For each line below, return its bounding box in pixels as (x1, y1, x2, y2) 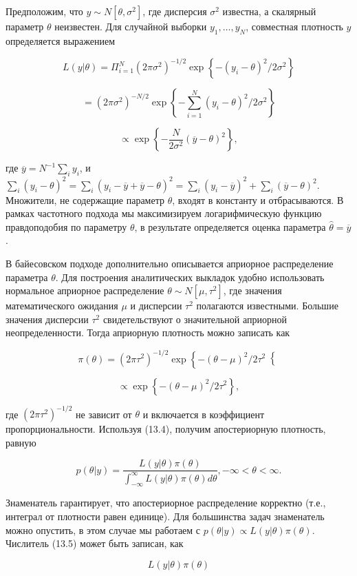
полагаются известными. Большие (196, 298, 338, 313)
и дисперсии (130, 298, 182, 313)
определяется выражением (6, 33, 116, 48)
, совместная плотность (246, 19, 343, 33)
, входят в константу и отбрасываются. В (172, 192, 344, 207)
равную (6, 435, 36, 449)
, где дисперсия (142, 4, 207, 18)
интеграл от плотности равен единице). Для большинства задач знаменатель (6, 509, 325, 524)
